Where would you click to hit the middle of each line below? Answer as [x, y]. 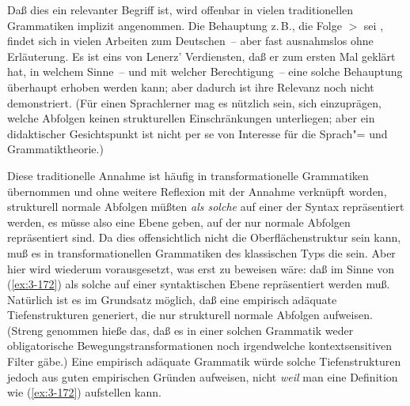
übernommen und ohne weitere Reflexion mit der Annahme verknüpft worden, [197, 191]
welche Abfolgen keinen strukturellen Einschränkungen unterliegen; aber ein [191, 118]
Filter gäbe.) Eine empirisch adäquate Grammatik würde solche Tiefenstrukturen [204, 361]
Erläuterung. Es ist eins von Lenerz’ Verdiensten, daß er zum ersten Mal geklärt [201, 56]
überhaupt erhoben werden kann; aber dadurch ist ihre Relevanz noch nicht [191, 86]
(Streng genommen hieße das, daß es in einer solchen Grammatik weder [180, 330]
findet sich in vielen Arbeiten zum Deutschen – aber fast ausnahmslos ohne [190, 41]
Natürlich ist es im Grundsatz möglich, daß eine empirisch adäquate [172, 299]
